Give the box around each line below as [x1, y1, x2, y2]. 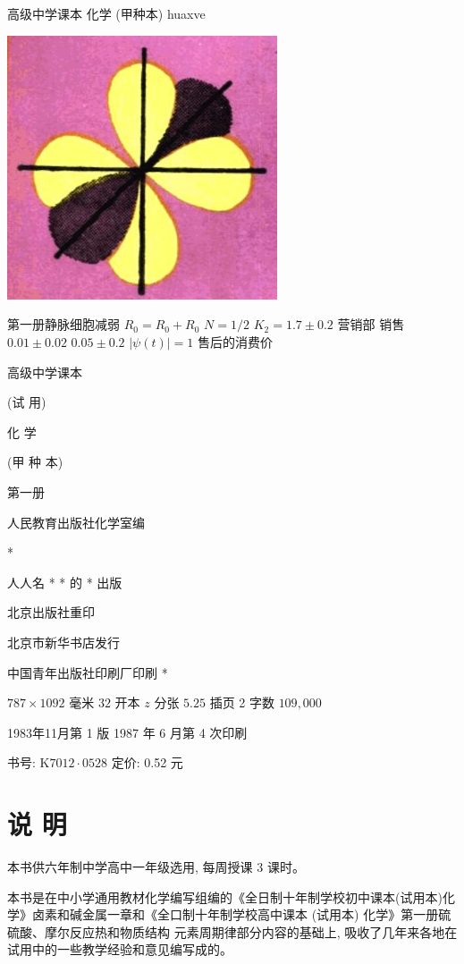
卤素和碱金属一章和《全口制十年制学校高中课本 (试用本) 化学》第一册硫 [31, 905, 451, 924]
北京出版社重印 [7, 603, 95, 622]
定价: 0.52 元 [111, 753, 183, 772]
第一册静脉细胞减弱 [7, 315, 120, 334]
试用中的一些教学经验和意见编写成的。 [7, 940, 232, 959]
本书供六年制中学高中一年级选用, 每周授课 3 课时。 [7, 858, 305, 876]
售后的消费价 [197, 333, 273, 351]
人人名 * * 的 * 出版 [7, 572, 122, 591]
